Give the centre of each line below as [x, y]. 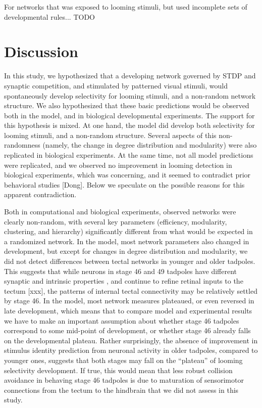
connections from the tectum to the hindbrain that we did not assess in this [121, 390]
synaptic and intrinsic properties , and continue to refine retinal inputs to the [124, 281]
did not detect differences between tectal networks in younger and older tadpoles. [130, 261]
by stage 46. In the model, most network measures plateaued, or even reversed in [129, 301]
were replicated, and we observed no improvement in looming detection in [118, 165]
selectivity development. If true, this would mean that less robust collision [118, 370]
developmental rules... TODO [49, 16]
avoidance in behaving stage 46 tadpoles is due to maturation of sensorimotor [124, 380]
